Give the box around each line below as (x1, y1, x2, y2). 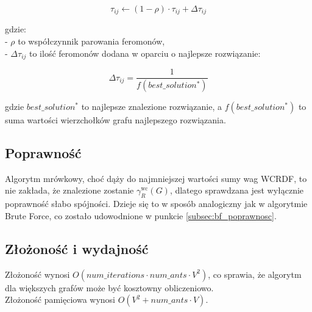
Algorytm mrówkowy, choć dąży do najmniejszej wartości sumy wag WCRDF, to (5, 172, 307, 184)
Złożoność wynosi (5, 267, 70, 280)
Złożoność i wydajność (5, 239, 149, 258)
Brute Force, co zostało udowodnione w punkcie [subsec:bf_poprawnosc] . (5, 209, 277, 222)
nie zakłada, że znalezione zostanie (5, 184, 134, 197)
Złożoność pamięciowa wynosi (5, 293, 115, 306)
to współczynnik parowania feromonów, (18, 35, 165, 48)
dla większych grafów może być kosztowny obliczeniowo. (5, 281, 214, 294)
